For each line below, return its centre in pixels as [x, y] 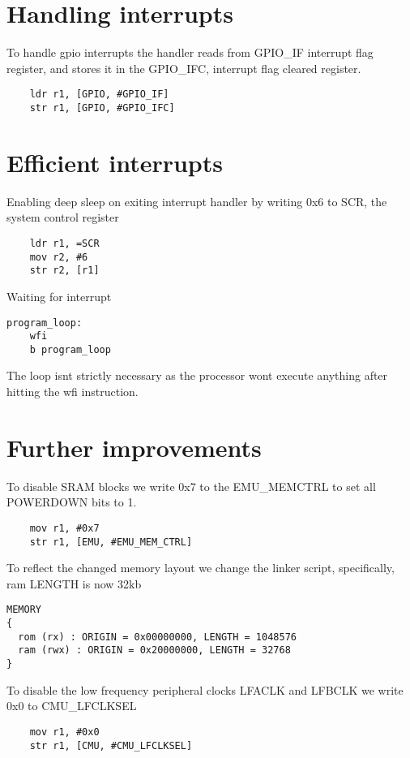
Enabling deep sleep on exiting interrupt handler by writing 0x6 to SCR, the [197, 201]
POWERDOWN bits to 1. [72, 502]
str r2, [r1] [64, 271]
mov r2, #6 [59, 257]
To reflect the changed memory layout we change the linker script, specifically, [201, 568]
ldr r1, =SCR [64, 243]
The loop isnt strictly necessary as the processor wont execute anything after [197, 375]
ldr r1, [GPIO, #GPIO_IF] [99, 95]
